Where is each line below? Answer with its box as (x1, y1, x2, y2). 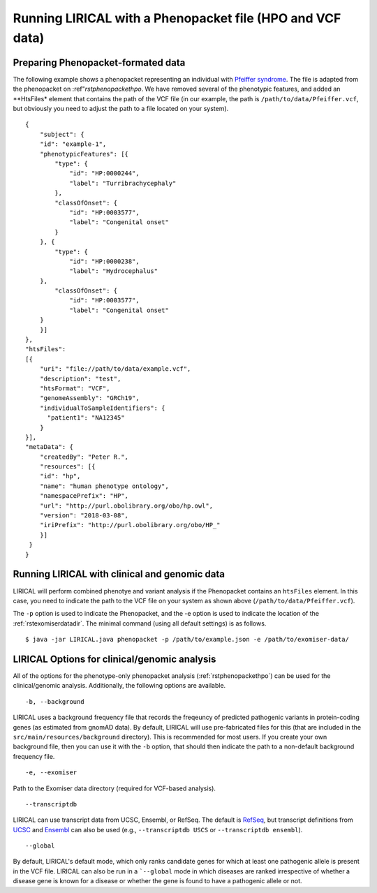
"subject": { (39, 130, 84, 138)
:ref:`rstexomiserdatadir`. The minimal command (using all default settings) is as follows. (13, 619, 267, 628)
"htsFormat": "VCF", (39, 384, 110, 392)
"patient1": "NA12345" (47, 414, 125, 422)
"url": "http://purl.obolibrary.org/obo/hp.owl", (39, 501, 213, 510)
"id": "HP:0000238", (69, 257, 140, 265)
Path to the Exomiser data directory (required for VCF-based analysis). (13, 784, 216, 792)
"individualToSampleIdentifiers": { (39, 404, 165, 412)
